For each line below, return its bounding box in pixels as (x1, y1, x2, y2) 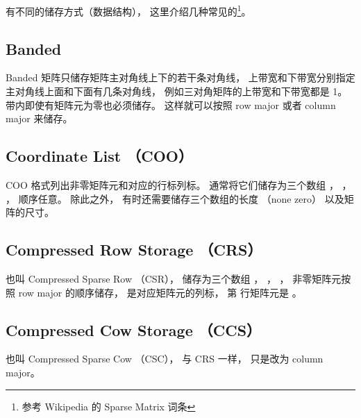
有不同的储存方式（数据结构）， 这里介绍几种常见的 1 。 (6, 2, 251, 18)
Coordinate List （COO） (6, 145, 193, 167)
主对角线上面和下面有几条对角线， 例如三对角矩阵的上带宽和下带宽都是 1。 (6, 84, 348, 99)
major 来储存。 (6, 111, 73, 126)
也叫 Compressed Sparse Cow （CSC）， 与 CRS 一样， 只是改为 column (6, 351, 324, 366)
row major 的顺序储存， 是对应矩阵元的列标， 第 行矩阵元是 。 (18, 285, 302, 299)
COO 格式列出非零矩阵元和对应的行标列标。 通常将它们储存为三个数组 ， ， (6, 178, 352, 192)
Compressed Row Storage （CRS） (6, 239, 262, 260)
